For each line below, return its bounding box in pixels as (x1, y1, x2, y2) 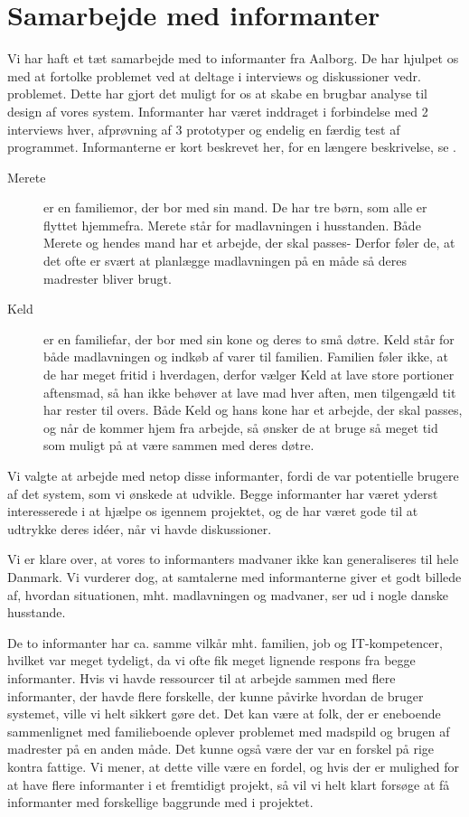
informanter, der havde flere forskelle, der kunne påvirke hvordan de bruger (7, 686, 424, 705)
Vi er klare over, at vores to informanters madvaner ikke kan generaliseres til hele (7, 549, 459, 568)
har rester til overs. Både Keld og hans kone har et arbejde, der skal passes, (43, 400, 463, 419)
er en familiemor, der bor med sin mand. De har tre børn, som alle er (43, 198, 427, 217)
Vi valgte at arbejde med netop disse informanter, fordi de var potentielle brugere (7, 466, 459, 484)
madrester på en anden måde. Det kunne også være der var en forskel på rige (7, 739, 434, 758)
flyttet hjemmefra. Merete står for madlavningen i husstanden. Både (43, 215, 421, 234)
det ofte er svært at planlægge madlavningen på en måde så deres (43, 251, 408, 270)
